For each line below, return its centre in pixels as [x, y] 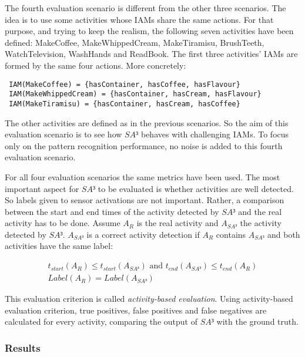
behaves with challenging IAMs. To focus [215, 134]
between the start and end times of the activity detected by [112, 211]
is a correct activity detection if [143, 234]
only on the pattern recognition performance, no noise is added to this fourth [144, 145]
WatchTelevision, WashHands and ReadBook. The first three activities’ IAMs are [151, 54]
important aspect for [42, 188]
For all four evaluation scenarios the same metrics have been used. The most [143, 176]
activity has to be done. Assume [63, 223]
